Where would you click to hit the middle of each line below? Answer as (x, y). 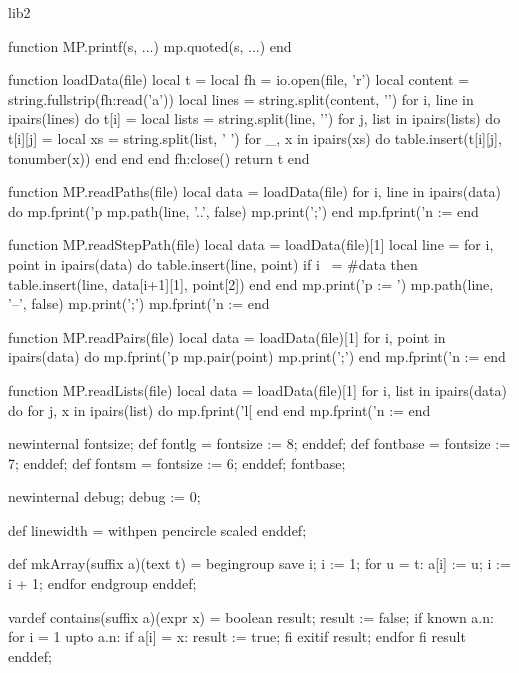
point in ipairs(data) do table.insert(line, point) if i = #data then (213, 263)
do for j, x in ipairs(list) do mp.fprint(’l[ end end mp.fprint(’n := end (219, 409)
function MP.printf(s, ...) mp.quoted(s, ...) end (150, 45)
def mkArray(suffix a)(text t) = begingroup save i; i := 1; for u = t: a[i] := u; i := (259, 563)
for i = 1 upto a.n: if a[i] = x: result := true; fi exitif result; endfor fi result (237, 636)
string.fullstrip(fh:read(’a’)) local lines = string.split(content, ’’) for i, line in (241, 98)
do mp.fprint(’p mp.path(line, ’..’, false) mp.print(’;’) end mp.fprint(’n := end (243, 210)
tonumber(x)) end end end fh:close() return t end (159, 157)
